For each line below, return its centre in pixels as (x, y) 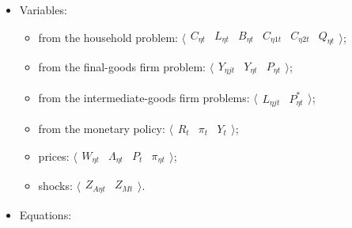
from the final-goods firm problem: (122, 67)
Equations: (45, 214)
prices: (54, 156)
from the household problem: (108, 37)
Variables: (43, 9)
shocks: (55, 186)
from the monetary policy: (102, 129)
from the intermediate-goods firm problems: (144, 98)
